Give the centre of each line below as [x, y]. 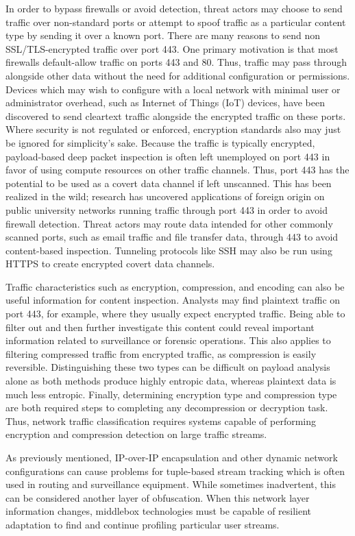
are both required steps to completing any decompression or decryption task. [167, 407]
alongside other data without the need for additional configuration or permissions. [178, 75]
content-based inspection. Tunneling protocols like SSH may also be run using [169, 250]
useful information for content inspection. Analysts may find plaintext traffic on [173, 300]
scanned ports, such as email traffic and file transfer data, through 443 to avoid [172, 237]
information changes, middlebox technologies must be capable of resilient [159, 511]
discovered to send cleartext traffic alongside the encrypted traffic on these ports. [176, 115]
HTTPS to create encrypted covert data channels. [110, 264]
